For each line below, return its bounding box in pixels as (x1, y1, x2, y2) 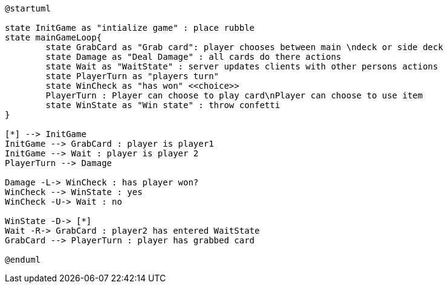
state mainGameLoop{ (5, 33, 102, 42)
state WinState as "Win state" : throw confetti (45, 100, 281, 110)
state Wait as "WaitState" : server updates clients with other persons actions (45, 62, 438, 71)
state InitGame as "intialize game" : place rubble (5, 23, 255, 33)
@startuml (5, 4, 51, 13)
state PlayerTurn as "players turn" (45, 71, 219, 81)
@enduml (5, 255, 41, 264)
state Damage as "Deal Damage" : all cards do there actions (45, 52, 342, 62)
